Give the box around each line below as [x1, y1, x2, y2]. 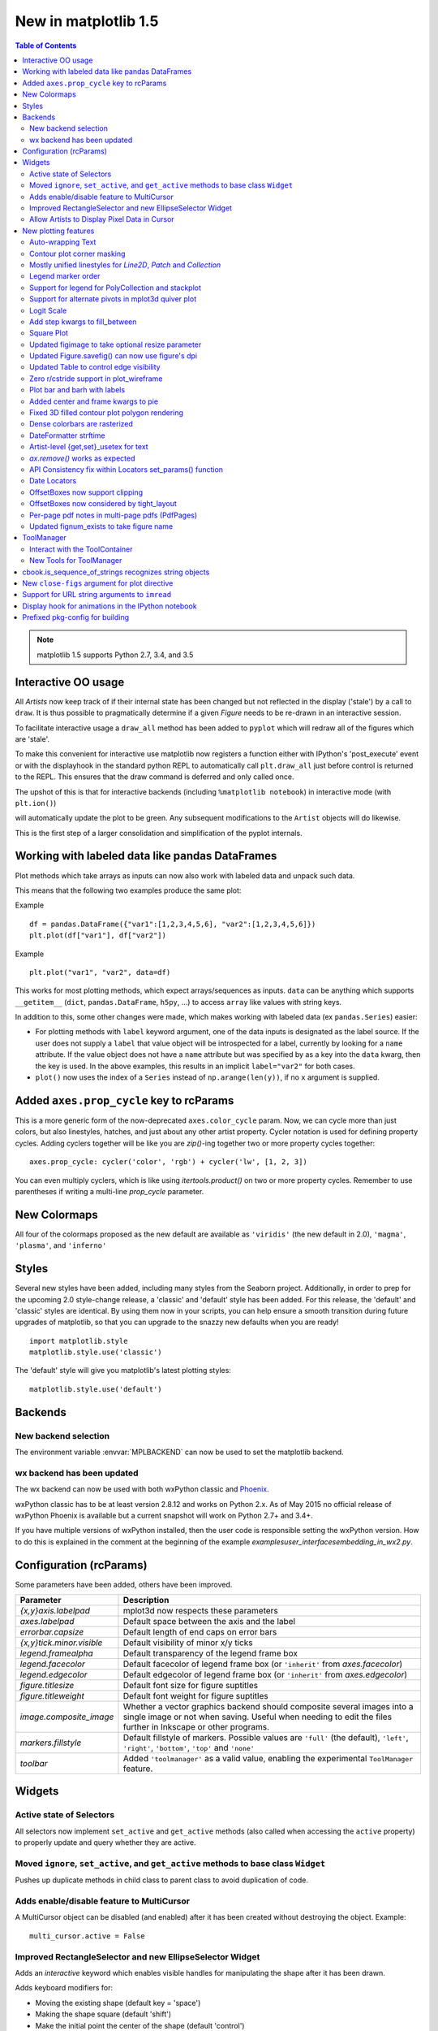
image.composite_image [19, 1711, 114, 1722]
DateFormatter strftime [29, 431, 105, 440]
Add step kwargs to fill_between [29, 317, 137, 327]
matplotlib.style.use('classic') [29, 1348, 162, 1357]
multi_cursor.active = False [29, 1931, 145, 1941]
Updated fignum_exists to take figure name [29, 521, 174, 531]
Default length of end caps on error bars [122, 1626, 277, 1637]
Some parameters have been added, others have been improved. [15, 1579, 233, 1589]
